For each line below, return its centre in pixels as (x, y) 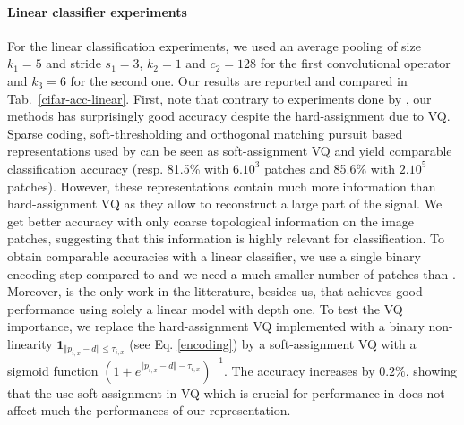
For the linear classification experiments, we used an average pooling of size (214, 45)
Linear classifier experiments (97, 11)
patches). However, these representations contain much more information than (222, 186)
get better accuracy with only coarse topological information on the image (211, 221)
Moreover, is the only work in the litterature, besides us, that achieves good (215, 291)
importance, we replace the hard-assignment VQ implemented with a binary (216, 326)
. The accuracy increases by (299, 370)
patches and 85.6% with (330, 168)
